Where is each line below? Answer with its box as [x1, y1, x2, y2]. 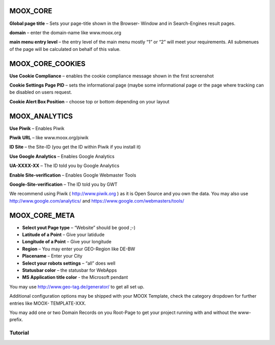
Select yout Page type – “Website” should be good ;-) [22, 224, 136, 231]
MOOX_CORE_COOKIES [9, 59, 86, 68]
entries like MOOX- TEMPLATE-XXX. [9, 300, 87, 306]
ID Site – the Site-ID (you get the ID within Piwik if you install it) [9, 144, 141, 150]
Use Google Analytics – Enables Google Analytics [9, 153, 115, 159]
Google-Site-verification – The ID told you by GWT [9, 181, 118, 188]
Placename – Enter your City [22, 253, 82, 259]
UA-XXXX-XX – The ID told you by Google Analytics [9, 163, 120, 169]
